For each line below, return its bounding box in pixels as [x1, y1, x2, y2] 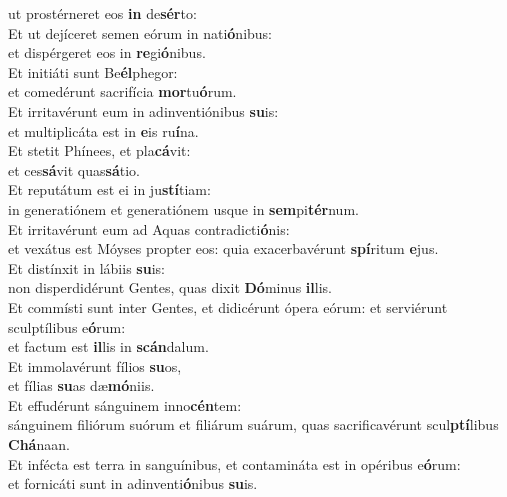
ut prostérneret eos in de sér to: [8, 3, 197, 23]
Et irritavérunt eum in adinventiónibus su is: [8, 100, 279, 121]
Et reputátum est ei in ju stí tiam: [8, 179, 211, 200]
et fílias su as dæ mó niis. [8, 375, 155, 396]
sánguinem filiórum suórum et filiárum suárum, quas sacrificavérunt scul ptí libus [8, 414, 499, 435]
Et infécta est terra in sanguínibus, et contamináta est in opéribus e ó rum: [8, 453, 461, 474]
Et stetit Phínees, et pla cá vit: [8, 140, 191, 161]
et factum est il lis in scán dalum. [8, 336, 209, 357]
